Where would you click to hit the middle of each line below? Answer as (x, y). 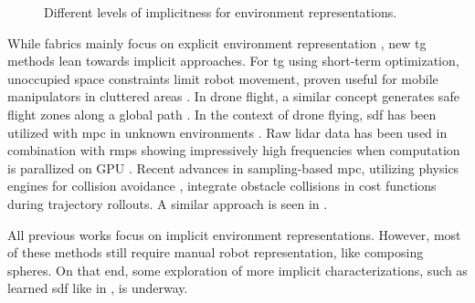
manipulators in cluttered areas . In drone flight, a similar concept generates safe (233, 96)
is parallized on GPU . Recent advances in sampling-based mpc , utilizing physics (233, 167)
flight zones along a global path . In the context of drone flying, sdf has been (222, 114)
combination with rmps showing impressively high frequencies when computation (234, 150)
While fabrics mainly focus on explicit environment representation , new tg (217, 42)
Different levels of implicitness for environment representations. (221, 12)
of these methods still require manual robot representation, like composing (216, 252)
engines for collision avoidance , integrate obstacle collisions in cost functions (222, 186)
